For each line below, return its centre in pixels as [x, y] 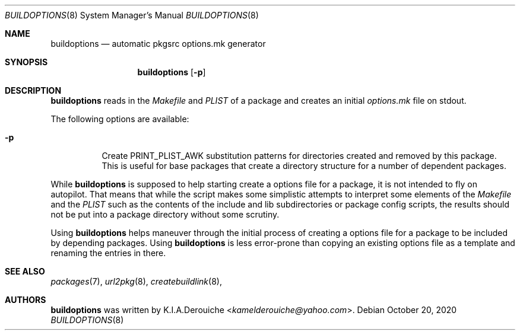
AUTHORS [26, 300]
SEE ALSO [25, 271]
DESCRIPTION [33, 90]
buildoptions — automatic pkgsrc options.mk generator [158, 44]
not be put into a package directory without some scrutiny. [165, 214]
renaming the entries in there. [108, 253]
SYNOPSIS [26, 62]
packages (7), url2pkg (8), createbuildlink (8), [136, 281]
